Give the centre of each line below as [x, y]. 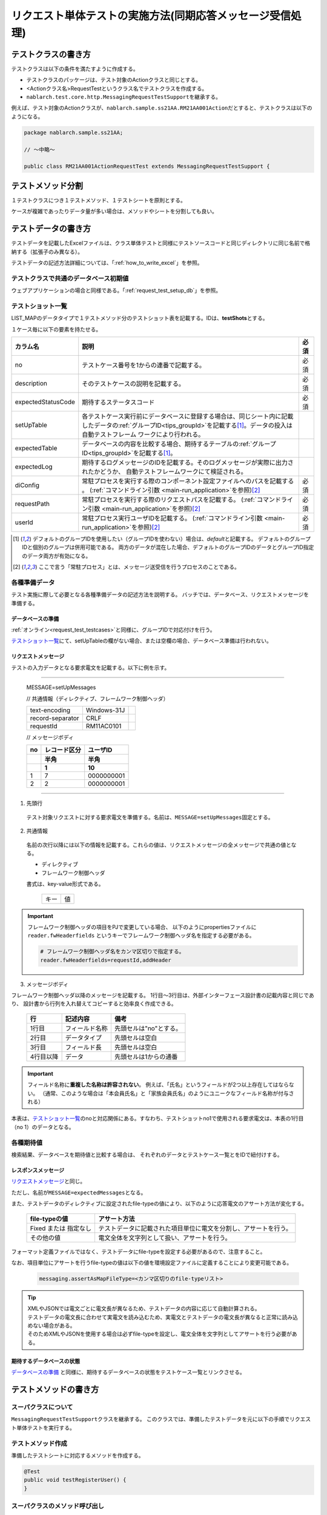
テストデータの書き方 [51, 229]
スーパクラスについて [42, 1407]
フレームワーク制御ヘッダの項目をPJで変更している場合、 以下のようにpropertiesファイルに [142, 927]
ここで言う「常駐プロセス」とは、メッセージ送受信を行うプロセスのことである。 [139, 567]
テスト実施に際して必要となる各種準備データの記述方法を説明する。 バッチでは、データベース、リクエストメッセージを [160, 594]
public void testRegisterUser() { [75, 1480]
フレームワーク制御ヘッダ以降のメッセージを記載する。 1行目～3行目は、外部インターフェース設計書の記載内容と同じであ [163, 995]
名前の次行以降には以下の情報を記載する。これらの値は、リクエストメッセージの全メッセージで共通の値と [159, 845]
